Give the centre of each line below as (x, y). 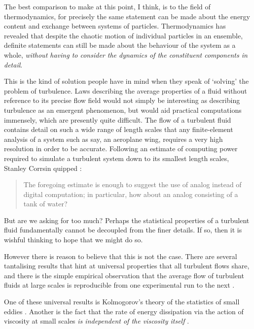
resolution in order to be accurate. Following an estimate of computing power (121, 148)
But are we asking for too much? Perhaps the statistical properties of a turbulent (127, 220)
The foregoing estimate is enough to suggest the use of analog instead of (132, 184)
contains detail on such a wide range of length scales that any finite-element (119, 129)
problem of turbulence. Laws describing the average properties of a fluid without (126, 90)
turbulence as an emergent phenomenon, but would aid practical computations (123, 110)
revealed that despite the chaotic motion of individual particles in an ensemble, (124, 35)
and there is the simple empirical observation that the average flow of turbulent (124, 275)
